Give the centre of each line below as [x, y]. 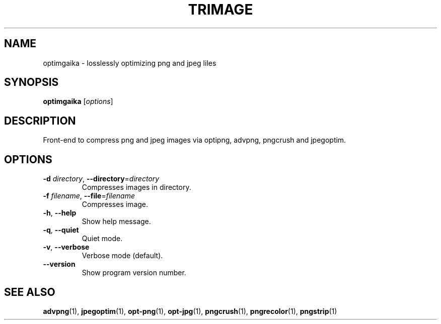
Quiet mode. [102, 239]
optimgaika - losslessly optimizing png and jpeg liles [130, 63]
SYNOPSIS [31, 82]
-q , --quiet [61, 230]
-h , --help [60, 213]
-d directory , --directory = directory [101, 179]
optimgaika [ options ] [78, 101]
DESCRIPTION [40, 121]
